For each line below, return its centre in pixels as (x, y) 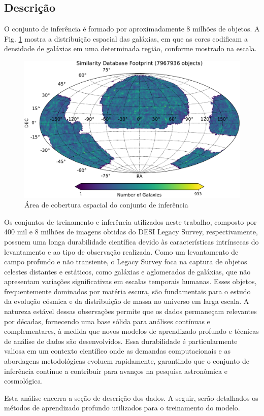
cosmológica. (24, 381)
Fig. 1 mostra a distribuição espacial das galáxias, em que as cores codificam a (126, 38)
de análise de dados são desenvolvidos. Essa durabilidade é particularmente (121, 341)
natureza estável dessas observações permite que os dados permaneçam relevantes (130, 311)
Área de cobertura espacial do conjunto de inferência (106, 205)
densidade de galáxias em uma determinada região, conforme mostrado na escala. (130, 48)
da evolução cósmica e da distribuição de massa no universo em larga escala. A (127, 301)
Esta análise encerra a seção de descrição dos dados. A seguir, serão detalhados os (131, 397)
